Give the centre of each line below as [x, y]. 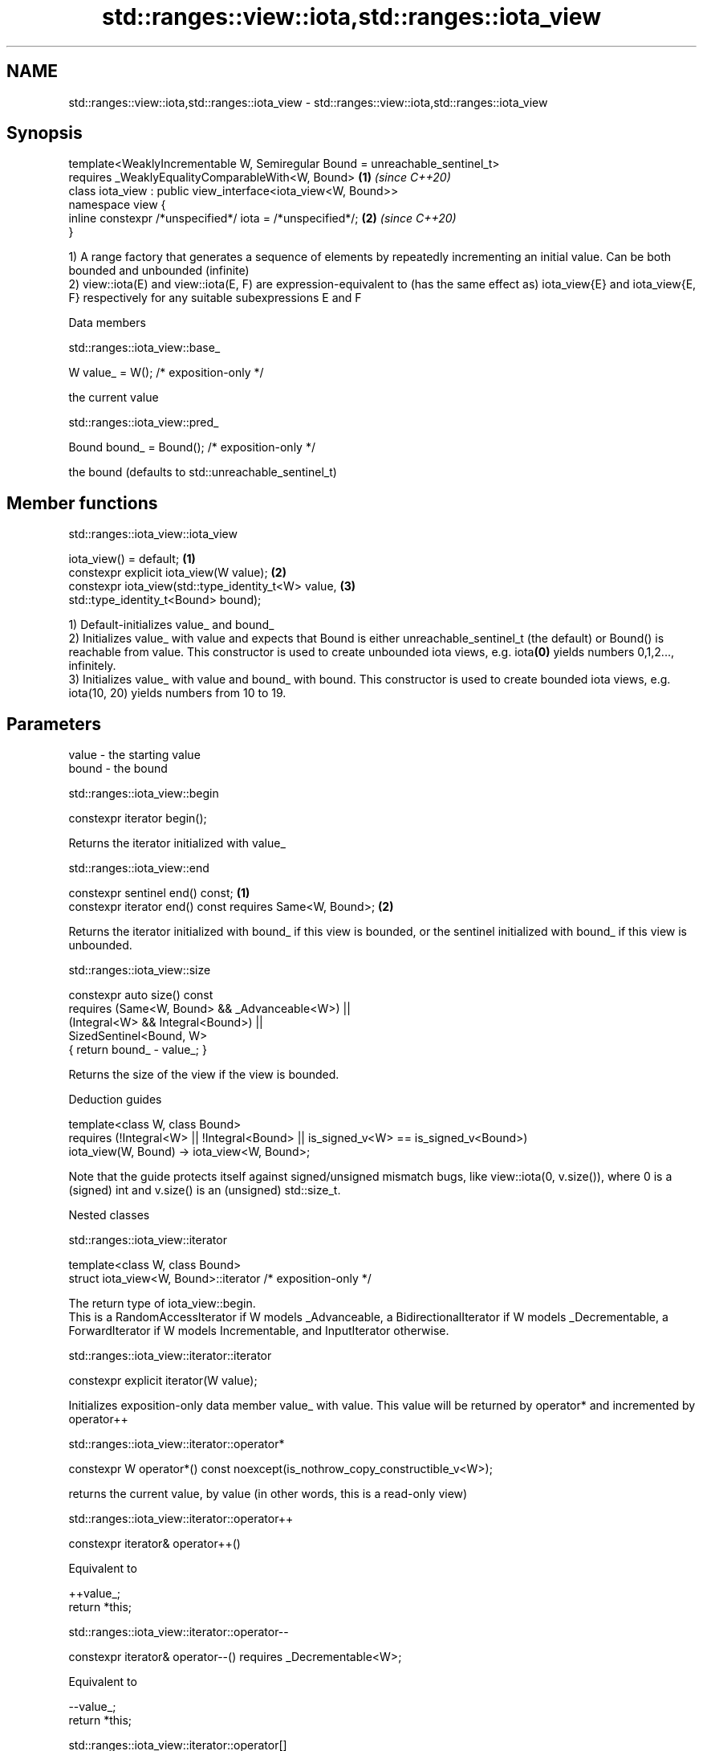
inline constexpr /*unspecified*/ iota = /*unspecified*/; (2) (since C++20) [262, 218]
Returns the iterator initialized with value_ [177, 843]
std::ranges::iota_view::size [140, 970]
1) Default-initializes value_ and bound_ [171, 625]
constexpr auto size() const [141, 995]
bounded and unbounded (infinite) [159, 271]
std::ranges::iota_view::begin [144, 794]
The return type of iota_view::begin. [162, 1304]
